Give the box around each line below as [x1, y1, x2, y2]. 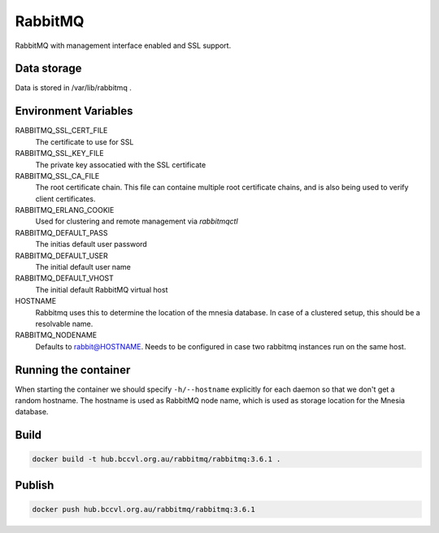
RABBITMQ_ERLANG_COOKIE [15, 206, 115, 215]
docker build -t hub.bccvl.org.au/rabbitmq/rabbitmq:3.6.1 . [32, 455, 281, 464]
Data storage [15, 62, 82, 76]
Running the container [15, 362, 131, 377]
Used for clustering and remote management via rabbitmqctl [35, 216, 239, 227]
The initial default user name [35, 262, 132, 272]
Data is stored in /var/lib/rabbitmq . [15, 83, 132, 93]
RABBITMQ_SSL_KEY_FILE [15, 149, 105, 158]
